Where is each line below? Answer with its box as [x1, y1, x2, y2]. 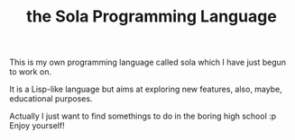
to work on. [9, 66, 52, 77]
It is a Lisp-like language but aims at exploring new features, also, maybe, [9, 83, 282, 95]
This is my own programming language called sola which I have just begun [9, 57, 287, 68]
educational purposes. [9, 93, 93, 104]
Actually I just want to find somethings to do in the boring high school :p [9, 110, 277, 122]
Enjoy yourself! [9, 120, 65, 131]
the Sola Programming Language [26, 6, 277, 27]
